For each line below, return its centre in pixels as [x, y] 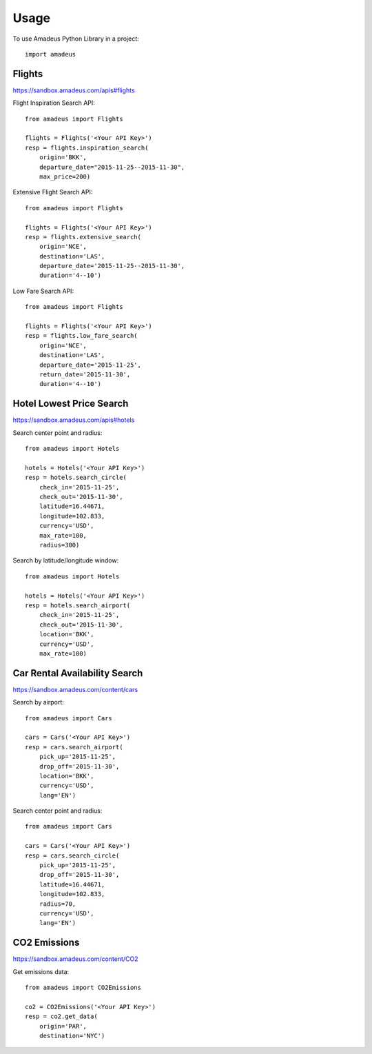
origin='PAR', [63, 1026]
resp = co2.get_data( [61, 1016]
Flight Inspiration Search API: [54, 103]
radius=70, [58, 904]
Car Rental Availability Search [78, 673]
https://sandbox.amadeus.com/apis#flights [74, 90]
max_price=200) [65, 176]
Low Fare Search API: [43, 291]
